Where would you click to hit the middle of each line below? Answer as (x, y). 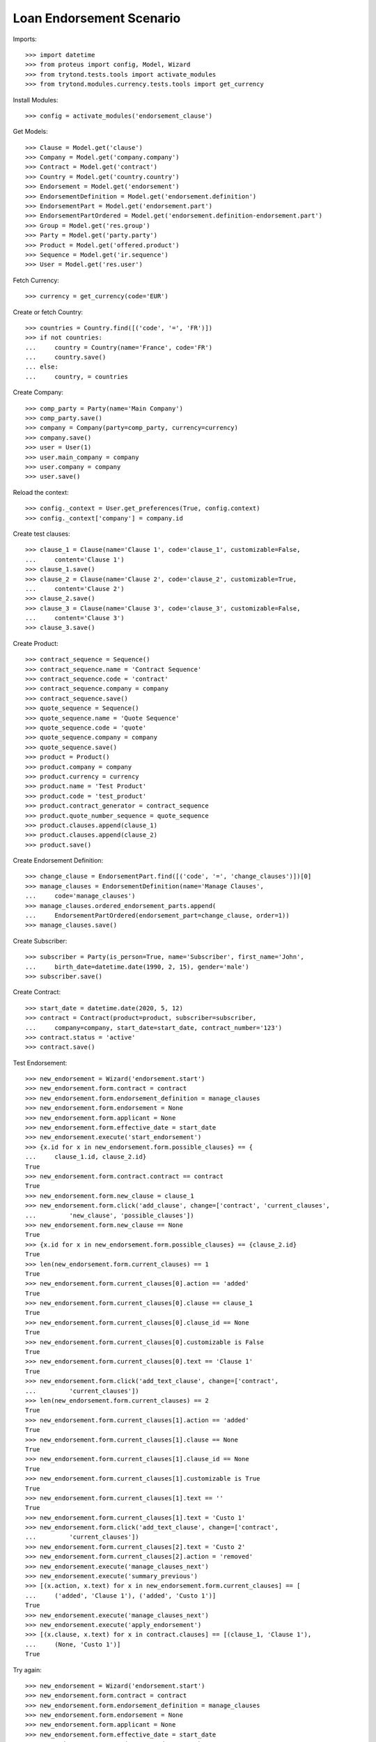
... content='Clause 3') (75, 618)
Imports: (25, 39)
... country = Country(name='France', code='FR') (119, 347)
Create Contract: (37, 992)
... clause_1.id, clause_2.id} (86, 1157)
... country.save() (66, 357)
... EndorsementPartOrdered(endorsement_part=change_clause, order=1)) (157, 916)
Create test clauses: (41, 534)
